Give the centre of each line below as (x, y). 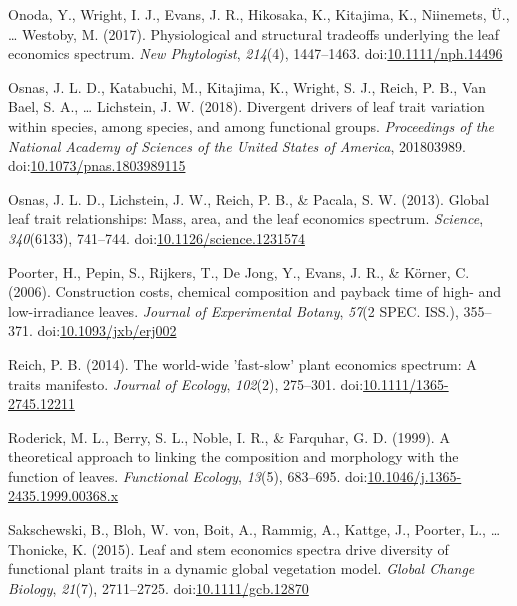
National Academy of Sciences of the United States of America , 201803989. (237, 145)
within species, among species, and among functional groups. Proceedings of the (251, 125)
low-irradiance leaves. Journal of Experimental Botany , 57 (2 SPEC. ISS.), (233, 310)
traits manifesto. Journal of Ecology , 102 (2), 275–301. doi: (186, 383)
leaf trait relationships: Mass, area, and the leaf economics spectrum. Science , (246, 218)
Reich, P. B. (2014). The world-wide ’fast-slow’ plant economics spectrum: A (242, 363)
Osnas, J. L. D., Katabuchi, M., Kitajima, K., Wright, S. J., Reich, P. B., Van (247, 86)
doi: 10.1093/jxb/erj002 (107, 330)
